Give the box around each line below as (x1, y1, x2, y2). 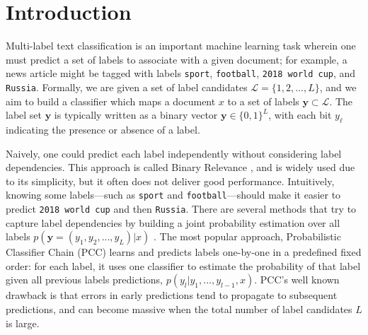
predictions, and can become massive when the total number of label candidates (6, 302, 352, 317)
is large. (6, 315, 40, 330)
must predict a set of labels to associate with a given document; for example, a (6, 52, 347, 66)
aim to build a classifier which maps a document (6, 93, 216, 108)
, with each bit (268, 107, 332, 122)
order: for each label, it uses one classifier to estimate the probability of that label (6, 258, 361, 273)
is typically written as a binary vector (54, 107, 218, 122)
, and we (319, 79, 357, 94)
